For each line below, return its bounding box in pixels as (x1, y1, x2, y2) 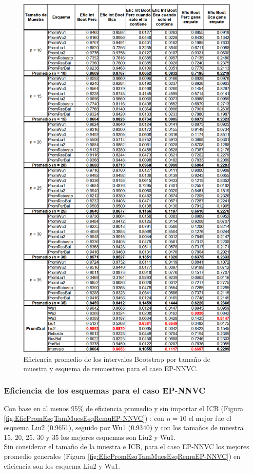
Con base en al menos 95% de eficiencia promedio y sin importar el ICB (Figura (4, 403, 244, 414)
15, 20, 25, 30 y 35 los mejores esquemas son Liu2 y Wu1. (4, 432, 176, 442)
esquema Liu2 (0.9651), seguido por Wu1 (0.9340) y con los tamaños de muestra (4, 422, 244, 433)
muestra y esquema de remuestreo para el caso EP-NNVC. (23, 363, 198, 374)
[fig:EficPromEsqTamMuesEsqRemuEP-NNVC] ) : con (4, 413, 164, 423)
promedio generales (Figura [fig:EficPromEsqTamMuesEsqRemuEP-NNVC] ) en (4, 451, 241, 461)
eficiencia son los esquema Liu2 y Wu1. (4, 460, 120, 471)
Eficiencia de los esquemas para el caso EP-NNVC (4, 384, 206, 396)
